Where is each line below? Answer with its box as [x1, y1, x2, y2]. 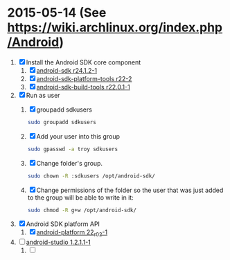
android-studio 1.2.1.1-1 [26, 238, 91, 247]
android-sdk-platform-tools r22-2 [36, 74, 132, 83]
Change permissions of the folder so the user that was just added [36, 186, 224, 194]
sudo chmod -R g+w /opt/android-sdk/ [27, 207, 137, 214]
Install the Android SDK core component [26, 58, 141, 67]
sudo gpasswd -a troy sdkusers [27, 146, 118, 153]
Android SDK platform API [26, 220, 100, 228]
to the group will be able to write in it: [27, 193, 134, 202]
